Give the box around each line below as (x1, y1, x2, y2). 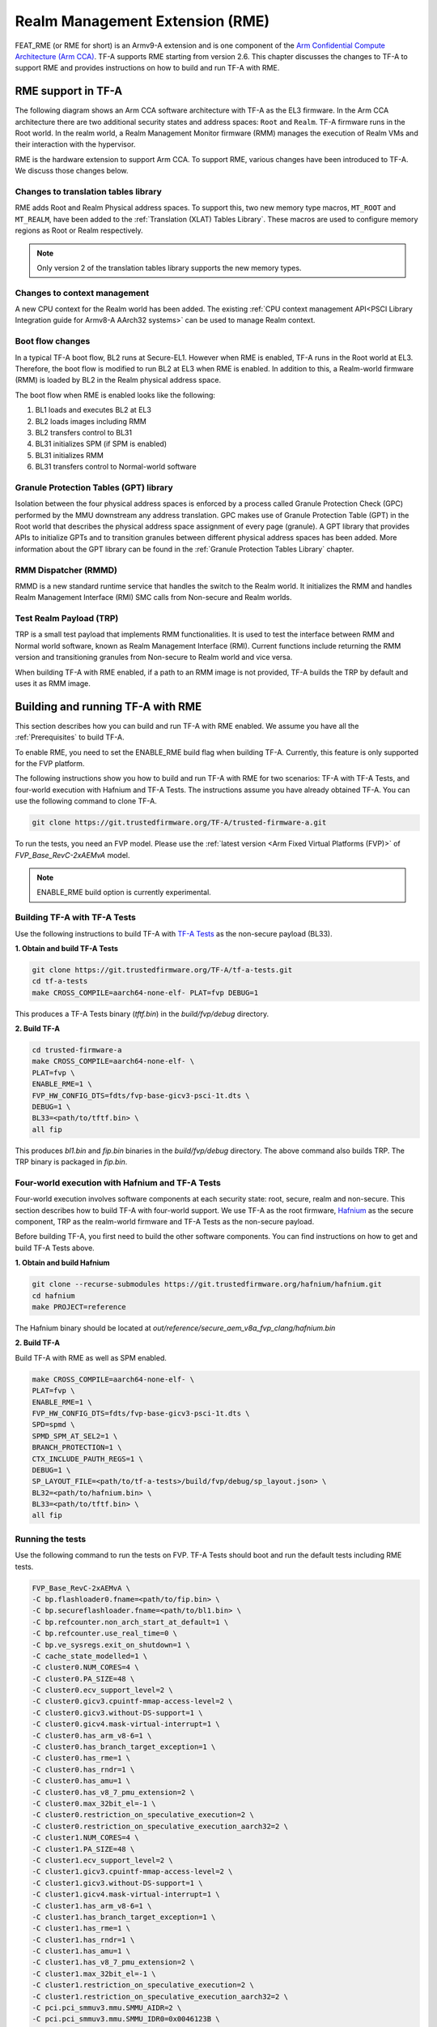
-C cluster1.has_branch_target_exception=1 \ (32, 1912, 216, 1922)
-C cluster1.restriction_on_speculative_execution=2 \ (32, 1981, 254, 1990)
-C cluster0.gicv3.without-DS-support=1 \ (32, 1708, 203, 1717)
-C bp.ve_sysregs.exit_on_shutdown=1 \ (32, 1640, 190, 1649)
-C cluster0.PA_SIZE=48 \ (32, 1674, 135, 1683)
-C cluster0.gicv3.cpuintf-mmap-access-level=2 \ (32, 1697, 233, 1706)
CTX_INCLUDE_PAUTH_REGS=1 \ (32, 1454, 143, 1463)
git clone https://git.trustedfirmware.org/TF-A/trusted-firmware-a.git (32, 818, 327, 827)
